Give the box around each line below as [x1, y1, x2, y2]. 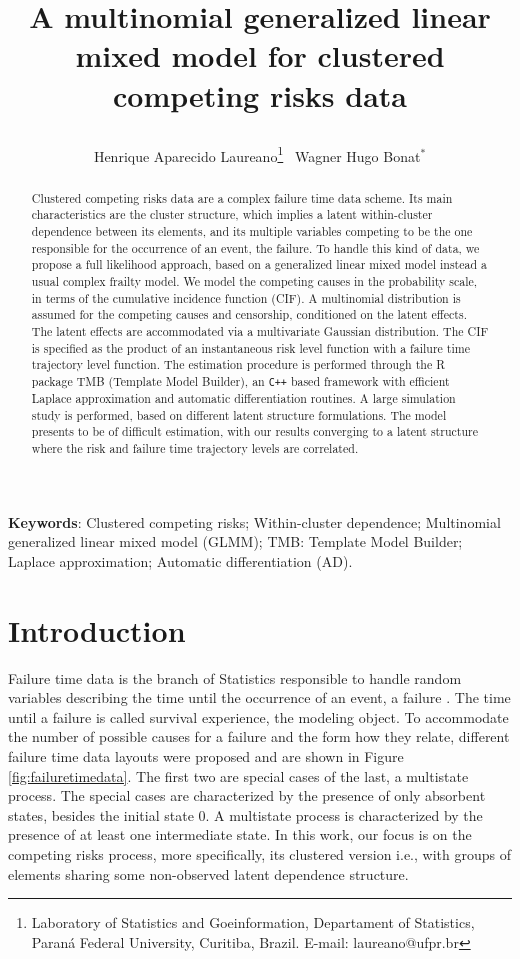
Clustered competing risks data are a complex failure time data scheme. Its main [31, 189, 453, 206]
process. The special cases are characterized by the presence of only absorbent [8, 785, 486, 806]
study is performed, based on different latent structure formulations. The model [31, 406, 447, 423]
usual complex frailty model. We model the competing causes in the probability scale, [31, 273, 478, 290]
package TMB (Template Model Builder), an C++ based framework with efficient [31, 373, 450, 390]
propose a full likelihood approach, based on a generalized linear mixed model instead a [31, 256, 487, 273]
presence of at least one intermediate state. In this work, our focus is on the [8, 824, 472, 845]
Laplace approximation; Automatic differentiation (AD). [8, 550, 353, 571]
